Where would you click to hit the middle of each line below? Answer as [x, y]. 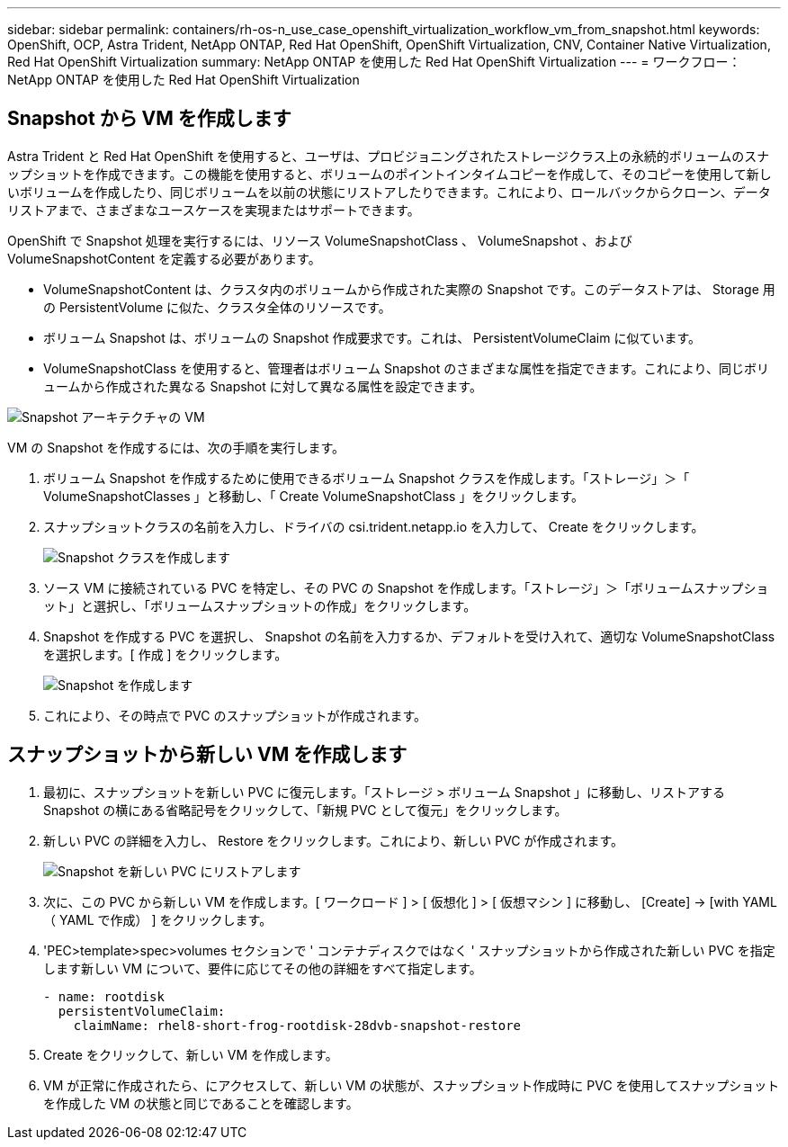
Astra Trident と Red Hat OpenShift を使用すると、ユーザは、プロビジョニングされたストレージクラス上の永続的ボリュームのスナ [389, 156]
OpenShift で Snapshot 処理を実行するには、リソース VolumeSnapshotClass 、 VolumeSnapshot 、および [320, 240]
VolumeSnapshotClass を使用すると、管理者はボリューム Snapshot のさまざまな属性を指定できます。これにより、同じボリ [406, 368]
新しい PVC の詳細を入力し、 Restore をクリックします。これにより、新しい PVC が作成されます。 [334, 840]
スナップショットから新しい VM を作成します [207, 755]
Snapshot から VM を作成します [149, 119]
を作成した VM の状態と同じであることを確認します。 [201, 1103]
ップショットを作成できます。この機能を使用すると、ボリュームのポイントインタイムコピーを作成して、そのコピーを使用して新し [390, 174]
